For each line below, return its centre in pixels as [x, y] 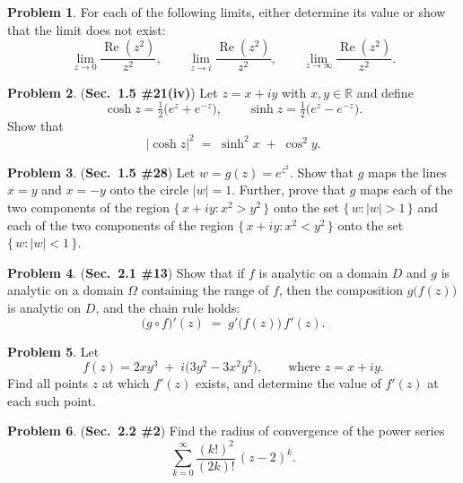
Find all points [48, 383]
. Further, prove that [288, 190]
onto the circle [149, 190]
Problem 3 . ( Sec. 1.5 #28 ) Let [101, 172]
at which [126, 383]
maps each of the [406, 190]
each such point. [52, 400]
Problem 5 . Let [53, 351]
